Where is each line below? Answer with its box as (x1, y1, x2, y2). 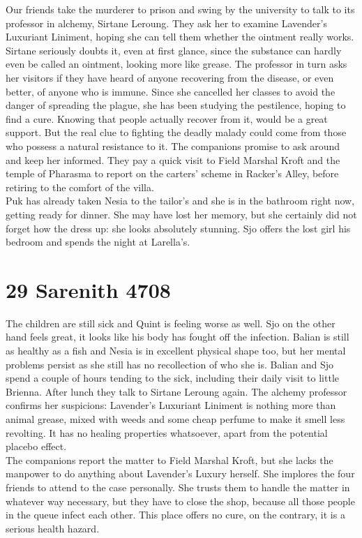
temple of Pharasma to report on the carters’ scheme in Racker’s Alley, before (6, 166, 339, 181)
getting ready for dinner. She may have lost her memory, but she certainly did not (6, 207, 357, 221)
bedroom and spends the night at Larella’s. (6, 234, 190, 249)
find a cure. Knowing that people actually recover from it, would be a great (6, 111, 328, 126)
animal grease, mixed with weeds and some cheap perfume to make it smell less (6, 411, 345, 426)
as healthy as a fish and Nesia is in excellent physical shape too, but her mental (6, 343, 346, 357)
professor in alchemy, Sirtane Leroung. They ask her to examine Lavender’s (6, 15, 327, 30)
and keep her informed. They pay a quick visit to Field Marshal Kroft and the (6, 152, 340, 167)
